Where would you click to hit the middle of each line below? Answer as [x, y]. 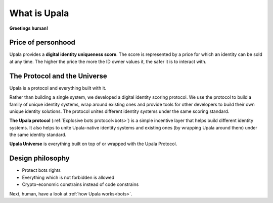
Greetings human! [29, 28]
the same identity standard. [38, 135]
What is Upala [39, 13]
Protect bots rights [41, 170]
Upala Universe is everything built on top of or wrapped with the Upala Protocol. [93, 144]
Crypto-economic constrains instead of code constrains [80, 184]
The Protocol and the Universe [58, 76]
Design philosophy [40, 158]
